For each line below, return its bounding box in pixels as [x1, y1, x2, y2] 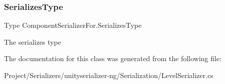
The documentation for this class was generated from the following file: [4, 53, 221, 64]
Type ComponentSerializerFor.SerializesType [4, 20, 142, 30]
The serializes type [4, 36, 61, 47]
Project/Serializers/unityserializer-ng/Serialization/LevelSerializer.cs [4, 70, 213, 80]
